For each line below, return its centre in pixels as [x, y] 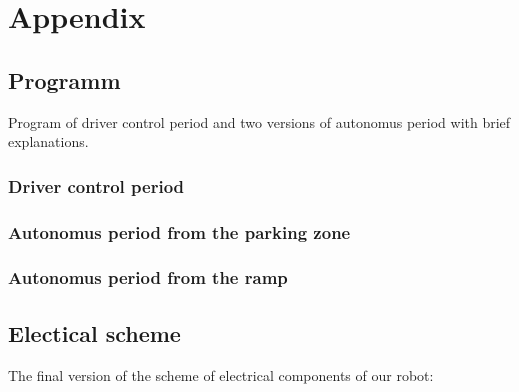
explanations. [48, 141]
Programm [64, 79]
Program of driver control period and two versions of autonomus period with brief [259, 121]
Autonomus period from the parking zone [179, 231]
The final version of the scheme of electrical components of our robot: [221, 374]
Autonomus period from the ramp [148, 277]
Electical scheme [94, 332]
